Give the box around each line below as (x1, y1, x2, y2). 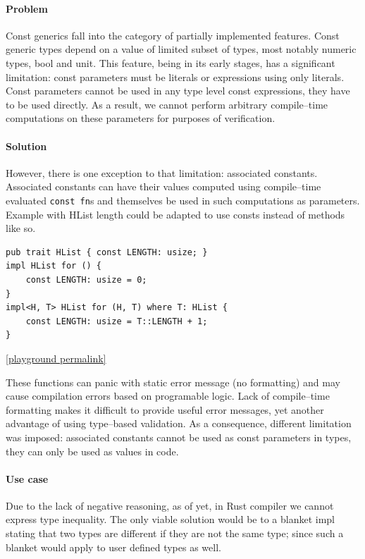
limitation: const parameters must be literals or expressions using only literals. (6, 69, 345, 84)
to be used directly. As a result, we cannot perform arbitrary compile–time (6, 97, 328, 111)
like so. (6, 221, 36, 235)
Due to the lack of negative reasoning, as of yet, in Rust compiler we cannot (6, 498, 334, 512)
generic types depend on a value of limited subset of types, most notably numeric (6, 42, 357, 56)
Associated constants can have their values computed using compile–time (6, 179, 321, 194)
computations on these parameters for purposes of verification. (6, 111, 276, 125)
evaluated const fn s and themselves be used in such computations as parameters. (6, 192, 360, 207)
